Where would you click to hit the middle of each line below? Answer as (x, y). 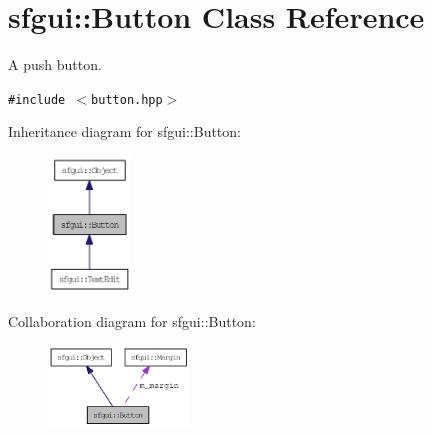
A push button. (55, 64)
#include (37, 99)
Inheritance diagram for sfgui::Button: (124, 131)
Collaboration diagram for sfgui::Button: (132, 320)
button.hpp (127, 99)
